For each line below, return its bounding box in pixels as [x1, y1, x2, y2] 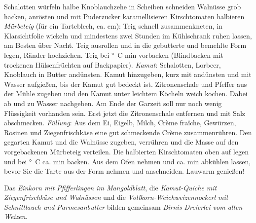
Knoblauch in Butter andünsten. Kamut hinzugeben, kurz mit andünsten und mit [4, 69, 252, 79]
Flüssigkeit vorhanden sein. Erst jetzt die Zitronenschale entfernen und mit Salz [4, 108, 246, 118]
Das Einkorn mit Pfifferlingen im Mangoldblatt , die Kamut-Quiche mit [4, 182, 217, 192]
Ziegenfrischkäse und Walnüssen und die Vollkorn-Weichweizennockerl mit [4, 192, 228, 202]
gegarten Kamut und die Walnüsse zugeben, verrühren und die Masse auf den [4, 137, 239, 147]
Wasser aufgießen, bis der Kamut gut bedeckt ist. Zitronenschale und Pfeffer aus [4, 78, 247, 89]
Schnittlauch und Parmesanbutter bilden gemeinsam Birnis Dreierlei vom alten [4, 201, 243, 212]
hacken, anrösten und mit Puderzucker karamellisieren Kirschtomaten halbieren [4, 11, 245, 21]
